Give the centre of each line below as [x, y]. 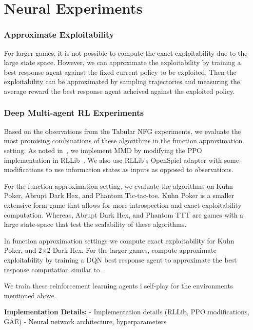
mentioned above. [30, 295]
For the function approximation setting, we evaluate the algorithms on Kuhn [118, 186]
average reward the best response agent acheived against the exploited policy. [119, 91]
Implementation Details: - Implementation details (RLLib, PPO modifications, [127, 312]
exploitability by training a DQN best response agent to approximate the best [120, 259]
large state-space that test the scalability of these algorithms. [95, 224]
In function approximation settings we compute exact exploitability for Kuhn [119, 240]
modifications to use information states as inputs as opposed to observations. [119, 169]
